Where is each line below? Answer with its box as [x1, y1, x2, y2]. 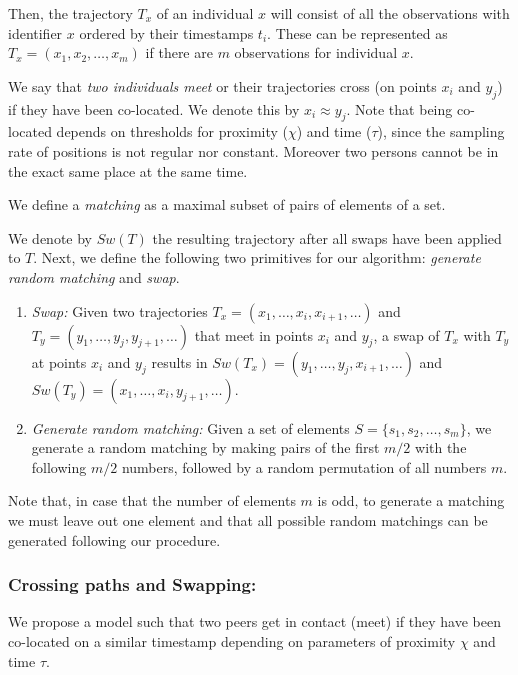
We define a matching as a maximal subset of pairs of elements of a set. [8, 194, 446, 215]
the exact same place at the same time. [8, 160, 248, 181]
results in [151, 351, 208, 372]
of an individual [156, 3, 254, 23]
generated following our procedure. [8, 529, 221, 550]
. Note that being [346, 98, 453, 119]
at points [31, 351, 87, 372]
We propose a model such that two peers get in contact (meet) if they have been [8, 611, 501, 632]
